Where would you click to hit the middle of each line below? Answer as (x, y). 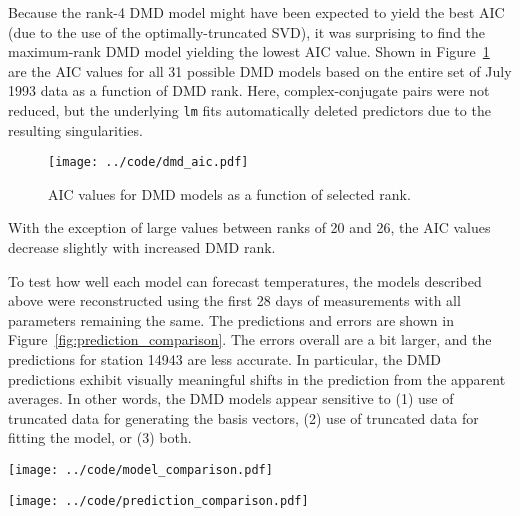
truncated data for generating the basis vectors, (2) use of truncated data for (243, 417)
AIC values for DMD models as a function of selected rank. (229, 193)
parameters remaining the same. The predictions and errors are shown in (231, 319)
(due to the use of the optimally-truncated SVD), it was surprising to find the (247, 31)
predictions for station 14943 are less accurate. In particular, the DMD (224, 359)
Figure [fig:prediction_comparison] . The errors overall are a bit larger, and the (250, 339)
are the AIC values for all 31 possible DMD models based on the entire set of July (260, 70)
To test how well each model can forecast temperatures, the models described (245, 280)
